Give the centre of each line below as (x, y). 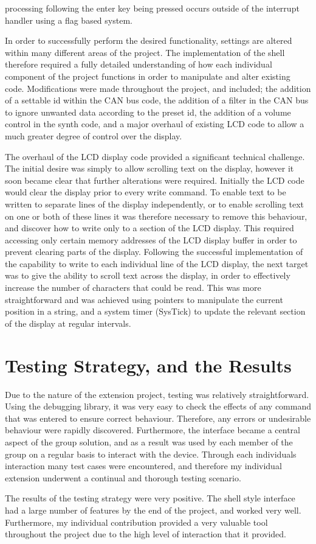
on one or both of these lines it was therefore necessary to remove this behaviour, (156, 216)
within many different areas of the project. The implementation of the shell (145, 52)
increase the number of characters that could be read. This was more (133, 288)
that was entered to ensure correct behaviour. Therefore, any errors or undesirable (158, 418)
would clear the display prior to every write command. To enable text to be (146, 192)
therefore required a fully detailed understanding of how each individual (139, 64)
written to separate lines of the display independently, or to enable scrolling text (155, 204)
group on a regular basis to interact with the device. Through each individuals (151, 454)
